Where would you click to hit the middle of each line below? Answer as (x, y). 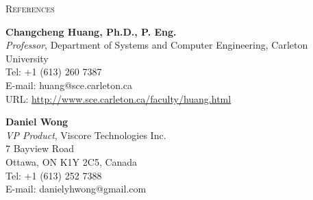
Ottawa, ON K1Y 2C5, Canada (72, 161)
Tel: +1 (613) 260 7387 (54, 72)
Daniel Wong (37, 122)
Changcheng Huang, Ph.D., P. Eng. (91, 31)
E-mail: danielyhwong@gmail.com (76, 189)
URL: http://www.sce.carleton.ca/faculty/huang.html (118, 98)
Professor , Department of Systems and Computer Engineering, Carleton (157, 45)
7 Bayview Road (40, 148)
